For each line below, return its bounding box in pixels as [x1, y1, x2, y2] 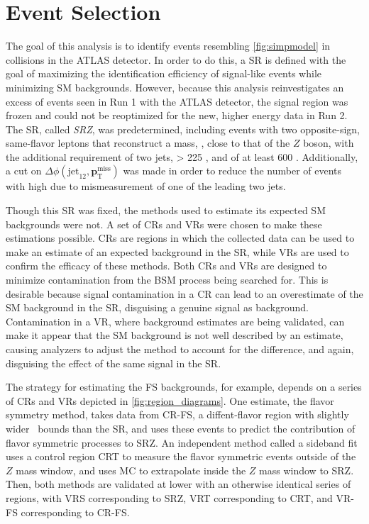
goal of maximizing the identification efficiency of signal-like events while [6, 66, 322, 81]
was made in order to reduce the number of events [123, 163, 342, 178]
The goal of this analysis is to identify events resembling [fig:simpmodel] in [6, 38, 331, 53]
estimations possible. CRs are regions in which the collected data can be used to [6, 230, 355, 245]
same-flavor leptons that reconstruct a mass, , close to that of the [6, 135, 290, 150]
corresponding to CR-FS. [21, 504, 130, 519]
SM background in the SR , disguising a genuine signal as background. [6, 300, 309, 315]
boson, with [303, 135, 354, 150]
